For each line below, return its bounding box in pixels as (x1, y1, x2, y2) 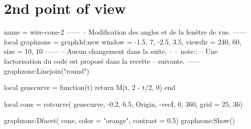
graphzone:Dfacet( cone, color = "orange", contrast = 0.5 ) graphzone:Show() (4, 115, 235, 126)
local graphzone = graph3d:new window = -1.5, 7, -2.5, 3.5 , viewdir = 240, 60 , (4, 36, 242, 46)
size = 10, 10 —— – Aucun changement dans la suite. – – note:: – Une (4, 46, 218, 56)
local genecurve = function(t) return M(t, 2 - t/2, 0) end (4, 82, 176, 92)
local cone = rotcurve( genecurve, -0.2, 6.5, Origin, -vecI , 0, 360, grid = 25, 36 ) (4, 98, 243, 109)
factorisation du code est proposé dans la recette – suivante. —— (4, 55, 201, 66)
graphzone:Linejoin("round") (4, 65, 89, 76)
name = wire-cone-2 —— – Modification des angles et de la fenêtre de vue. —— (4, 27, 247, 37)
